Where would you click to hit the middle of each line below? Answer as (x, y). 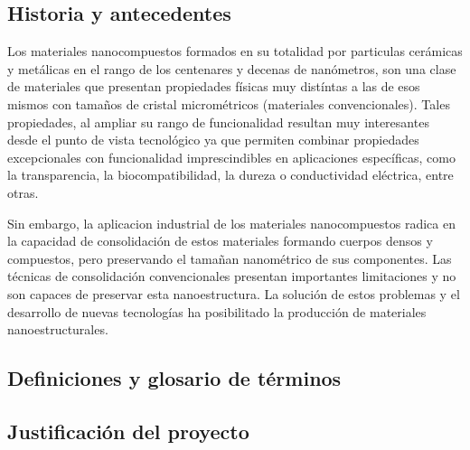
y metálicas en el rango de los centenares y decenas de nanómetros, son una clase (232, 68)
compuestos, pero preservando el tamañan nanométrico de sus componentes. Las (230, 258)
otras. (23, 192)
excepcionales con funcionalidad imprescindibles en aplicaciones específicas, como (231, 157)
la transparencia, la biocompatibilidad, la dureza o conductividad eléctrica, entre (230, 175)
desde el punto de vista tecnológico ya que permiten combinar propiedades (213, 140)
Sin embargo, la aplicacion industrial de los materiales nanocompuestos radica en (231, 223)
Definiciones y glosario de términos (174, 378)
